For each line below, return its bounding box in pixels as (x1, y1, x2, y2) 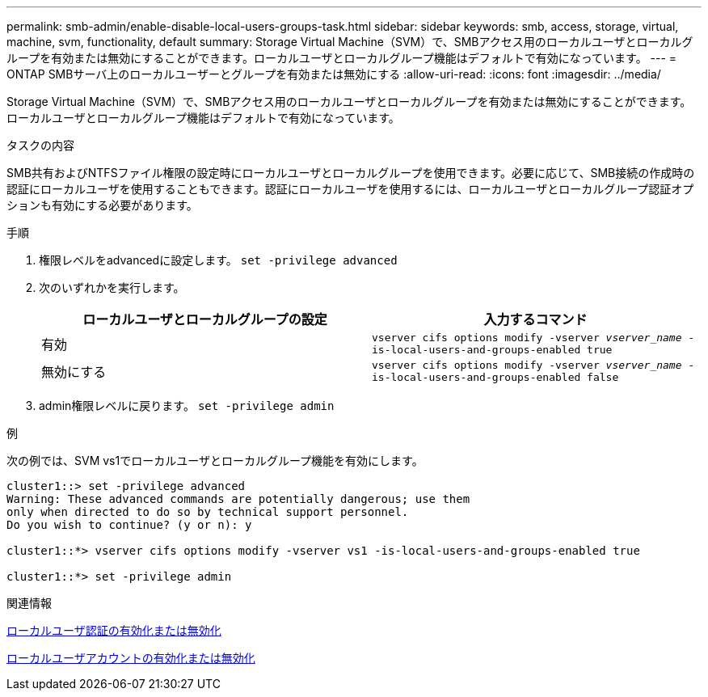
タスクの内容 (6, 138, 74, 152)
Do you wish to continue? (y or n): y (6, 518, 252, 531)
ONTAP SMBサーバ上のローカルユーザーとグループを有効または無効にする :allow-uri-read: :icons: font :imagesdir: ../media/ (6, 67, 661, 81)
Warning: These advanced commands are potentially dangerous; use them (6, 492, 470, 505)
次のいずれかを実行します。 (39, 281, 185, 294)
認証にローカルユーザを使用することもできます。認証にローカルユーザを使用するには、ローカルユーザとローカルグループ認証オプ (6, 182, 694, 196)
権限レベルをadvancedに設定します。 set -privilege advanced (39, 253, 398, 267)
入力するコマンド (483, 311, 588, 327)
